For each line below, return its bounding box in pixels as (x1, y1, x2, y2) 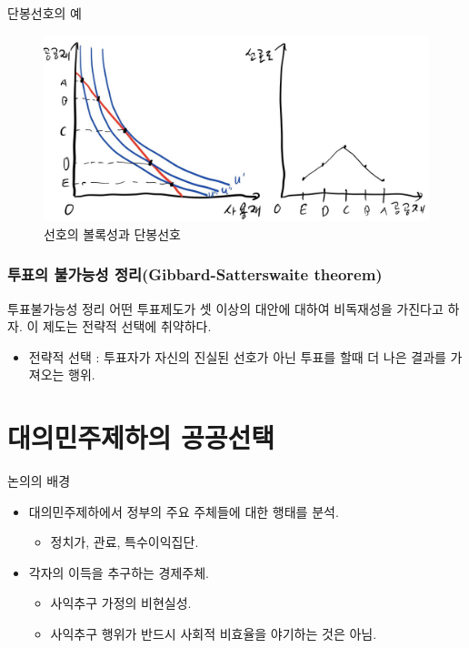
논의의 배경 (7, 471, 71, 491)
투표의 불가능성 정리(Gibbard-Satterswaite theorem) (7, 263, 383, 286)
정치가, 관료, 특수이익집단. (50, 532, 199, 552)
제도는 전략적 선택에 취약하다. (42, 317, 212, 336)
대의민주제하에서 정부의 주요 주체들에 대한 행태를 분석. (28, 501, 339, 521)
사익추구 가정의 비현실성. (50, 593, 192, 613)
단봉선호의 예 (7, 4, 82, 22)
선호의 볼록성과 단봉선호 (44, 224, 182, 243)
